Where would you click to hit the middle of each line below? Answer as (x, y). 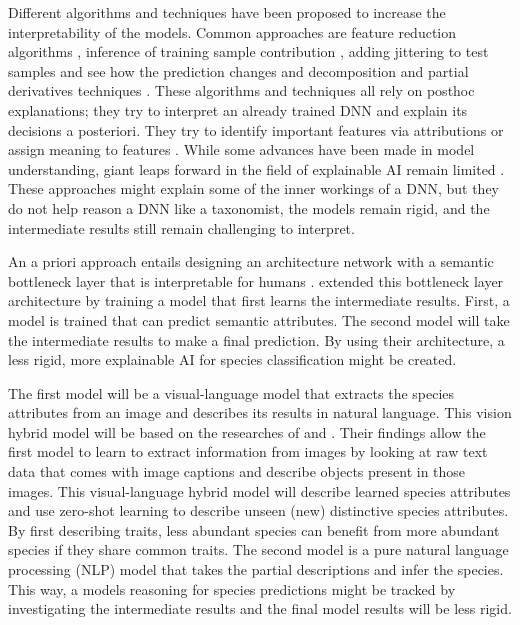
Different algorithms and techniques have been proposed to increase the (227, 12)
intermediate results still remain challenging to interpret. (181, 227)
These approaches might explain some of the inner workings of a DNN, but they (253, 188)
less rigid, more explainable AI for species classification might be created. (232, 359)
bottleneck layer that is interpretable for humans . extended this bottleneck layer (256, 280)
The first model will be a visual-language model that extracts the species (231, 392)
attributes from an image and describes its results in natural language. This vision (260, 412)
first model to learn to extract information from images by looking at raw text (248, 451)
